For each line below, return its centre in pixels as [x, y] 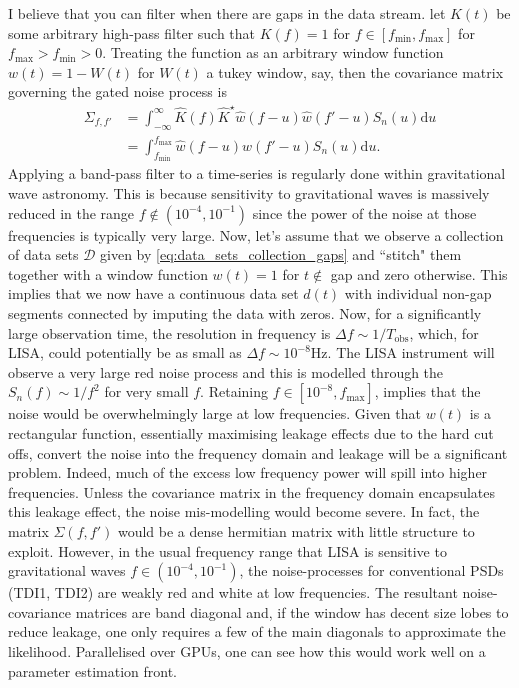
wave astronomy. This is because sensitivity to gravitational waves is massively [249, 193]
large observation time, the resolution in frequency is [169, 332]
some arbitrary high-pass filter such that [132, 32]
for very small [146, 391]
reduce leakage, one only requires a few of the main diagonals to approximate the [257, 631]
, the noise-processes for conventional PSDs [371, 570]
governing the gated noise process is [117, 91]
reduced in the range [71, 212]
